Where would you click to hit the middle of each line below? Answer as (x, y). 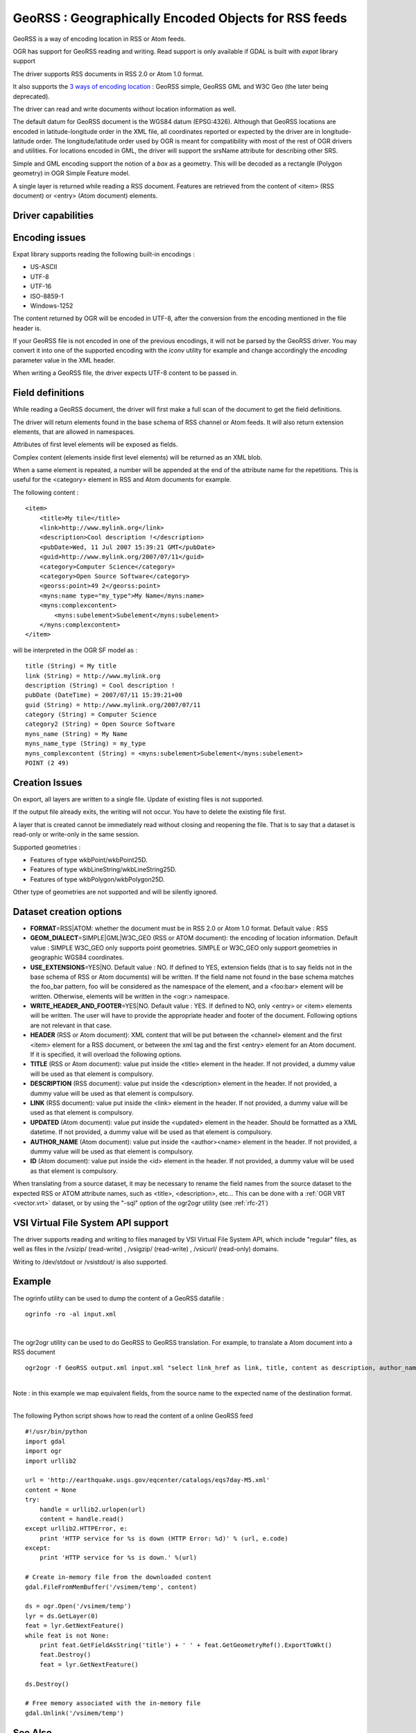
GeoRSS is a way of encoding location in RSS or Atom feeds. (99, 39)
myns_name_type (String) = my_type (86, 744)
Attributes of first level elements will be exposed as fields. (95, 444)
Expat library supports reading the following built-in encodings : (104, 254)
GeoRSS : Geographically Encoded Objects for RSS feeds (180, 18)
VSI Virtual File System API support (91, 1222)
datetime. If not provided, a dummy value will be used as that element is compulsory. (151, 1132)
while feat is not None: (67, 1635)
